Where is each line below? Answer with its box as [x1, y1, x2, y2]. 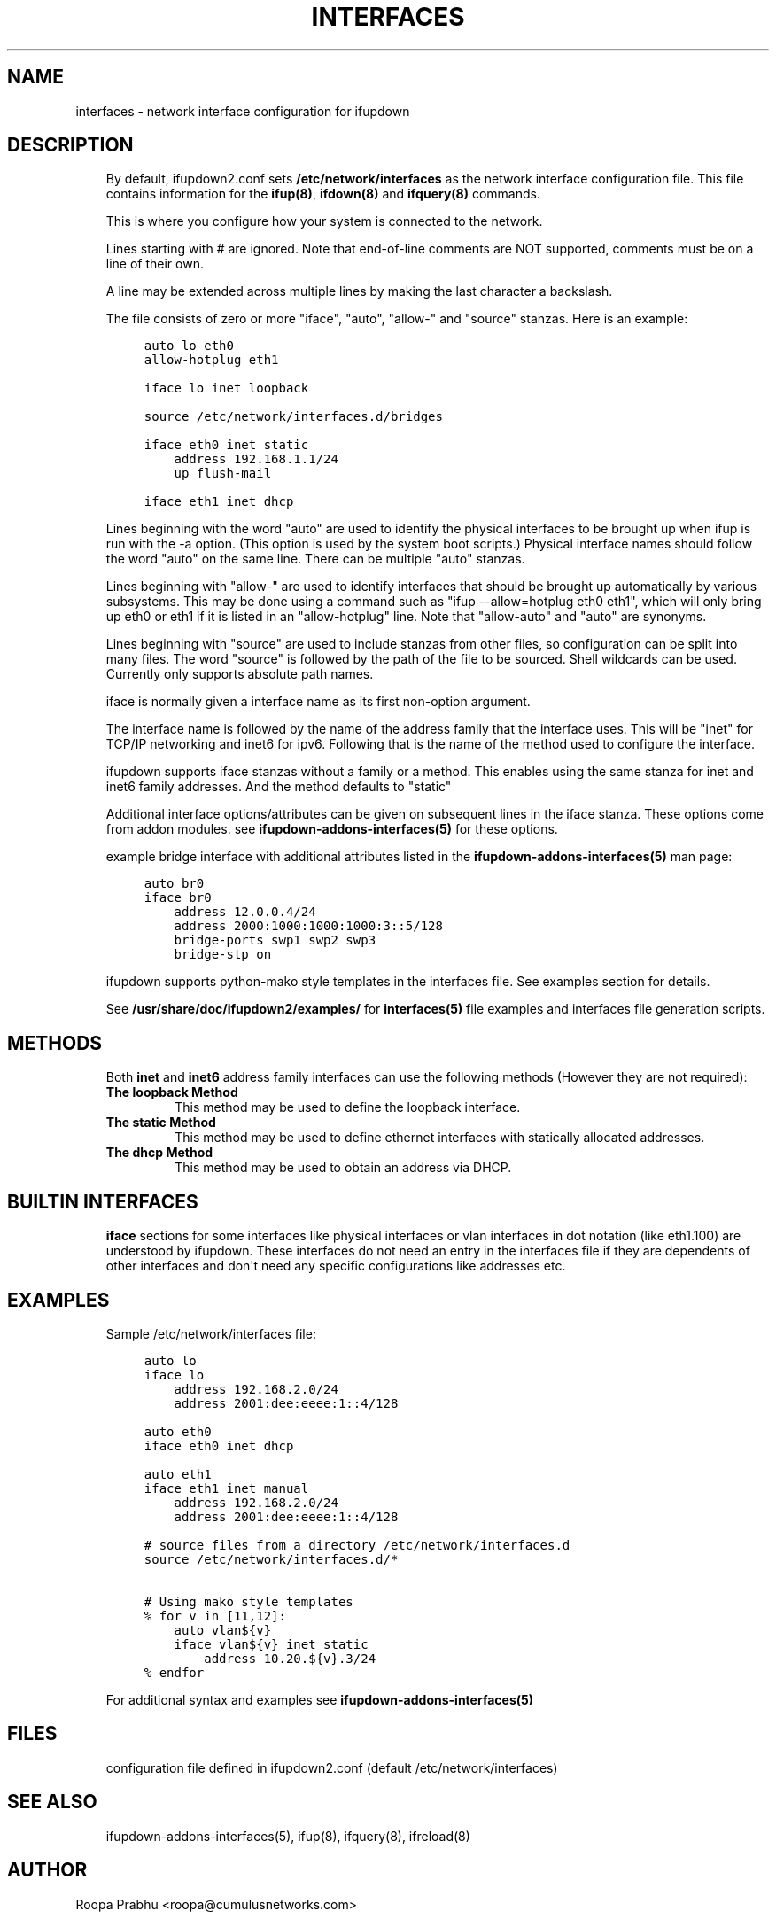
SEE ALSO [7, 1791, 97, 1814]
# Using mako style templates [144, 1594, 353, 1609]
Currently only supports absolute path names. [105, 666, 374, 682]
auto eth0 [144, 1424, 212, 1439]
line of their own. [105, 256, 204, 272]
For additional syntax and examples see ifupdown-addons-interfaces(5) [105, 1691, 534, 1707]
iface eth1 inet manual [144, 1480, 309, 1496]
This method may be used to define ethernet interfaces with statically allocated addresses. [175, 1130, 705, 1146]
